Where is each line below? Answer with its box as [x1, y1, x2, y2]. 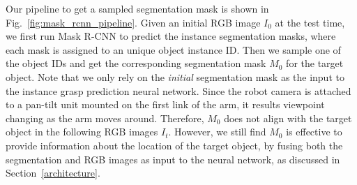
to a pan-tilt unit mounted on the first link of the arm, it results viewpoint [6, 97, 325, 112]
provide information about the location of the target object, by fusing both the [6, 138, 343, 152]
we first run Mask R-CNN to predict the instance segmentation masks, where [6, 29, 336, 43]
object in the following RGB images [6, 124, 158, 139]
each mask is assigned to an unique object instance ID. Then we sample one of [6, 42, 341, 57]
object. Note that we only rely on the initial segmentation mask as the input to [6, 69, 344, 84]
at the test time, [275, 15, 345, 29]
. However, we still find [168, 124, 266, 139]
